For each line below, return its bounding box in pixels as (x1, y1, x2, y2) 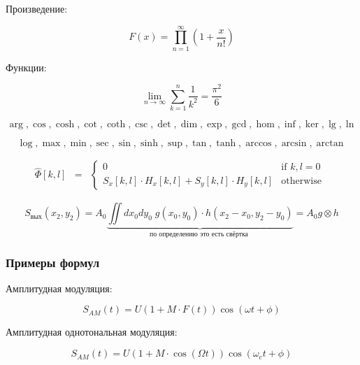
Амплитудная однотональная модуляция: (6, 324, 178, 339)
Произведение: (6, 1, 68, 15)
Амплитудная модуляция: (6, 280, 113, 295)
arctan (316, 138, 344, 149)
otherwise (281, 176, 322, 186)
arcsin (281, 138, 307, 149)
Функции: (6, 59, 47, 74)
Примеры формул (6, 253, 100, 271)
